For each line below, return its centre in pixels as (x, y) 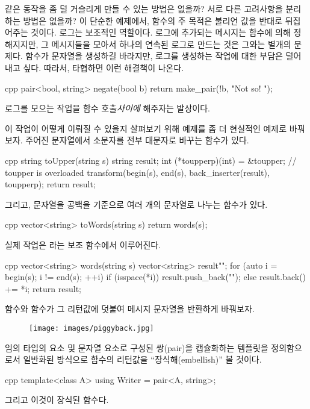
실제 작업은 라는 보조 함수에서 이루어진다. (83, 244)
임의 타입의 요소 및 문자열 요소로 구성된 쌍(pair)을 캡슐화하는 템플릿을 (137, 347)
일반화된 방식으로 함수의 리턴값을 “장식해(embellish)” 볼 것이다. (142, 359)
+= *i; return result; (43, 288)
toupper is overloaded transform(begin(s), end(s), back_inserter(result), (137, 172)
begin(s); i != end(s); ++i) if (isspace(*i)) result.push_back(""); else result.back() (156, 277)
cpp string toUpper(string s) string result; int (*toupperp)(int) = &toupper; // (151, 160)
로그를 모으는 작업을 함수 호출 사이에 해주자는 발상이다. (107, 108)
